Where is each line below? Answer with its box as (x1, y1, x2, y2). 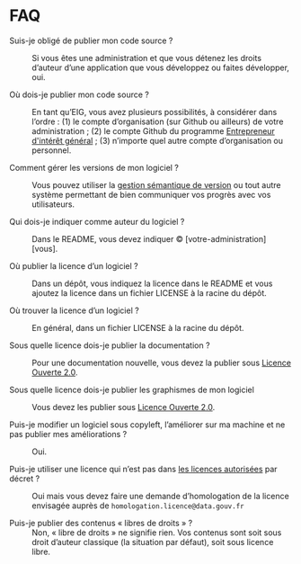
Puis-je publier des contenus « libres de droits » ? (9, 517, 193, 528)
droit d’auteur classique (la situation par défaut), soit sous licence (31, 536, 274, 547)
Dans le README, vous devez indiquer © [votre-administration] (31, 233, 267, 244)
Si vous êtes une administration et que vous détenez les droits (31, 52, 262, 63)
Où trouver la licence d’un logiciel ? (9, 305, 139, 316)
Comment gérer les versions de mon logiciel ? (9, 162, 180, 173)
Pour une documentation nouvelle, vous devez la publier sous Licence (31, 357, 292, 368)
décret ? (9, 473, 40, 484)
